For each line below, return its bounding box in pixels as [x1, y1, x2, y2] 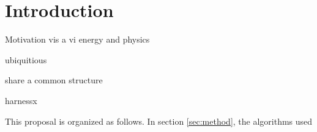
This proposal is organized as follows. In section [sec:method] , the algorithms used [5, 114, 313, 127]
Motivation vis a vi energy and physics [5, 33, 150, 46]
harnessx [5, 94, 37, 106]
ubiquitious [5, 53, 47, 66]
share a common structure [5, 74, 103, 86]
